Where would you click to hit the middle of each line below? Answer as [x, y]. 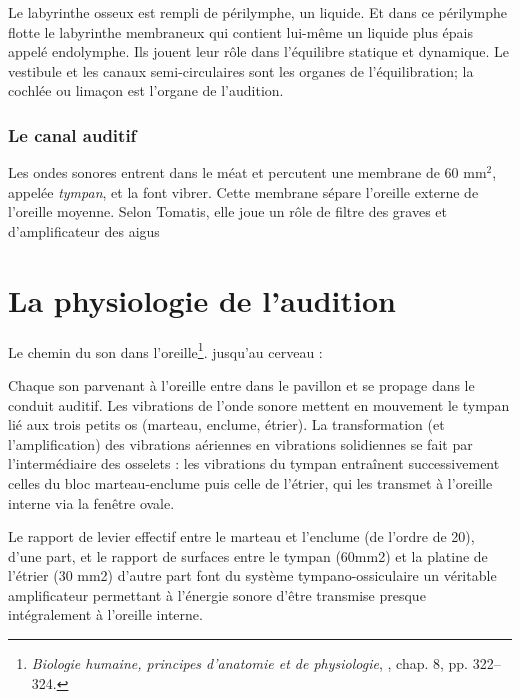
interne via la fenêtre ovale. [91, 502]
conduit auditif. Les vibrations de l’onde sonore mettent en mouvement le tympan [259, 404]
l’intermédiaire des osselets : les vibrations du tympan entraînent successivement [254, 463]
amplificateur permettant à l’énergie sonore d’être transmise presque [217, 594]
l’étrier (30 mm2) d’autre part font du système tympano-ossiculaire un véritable [252, 575]
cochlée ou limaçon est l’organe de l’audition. [146, 90]
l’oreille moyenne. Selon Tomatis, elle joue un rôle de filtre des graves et [228, 211]
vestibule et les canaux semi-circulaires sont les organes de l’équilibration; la [241, 70]
